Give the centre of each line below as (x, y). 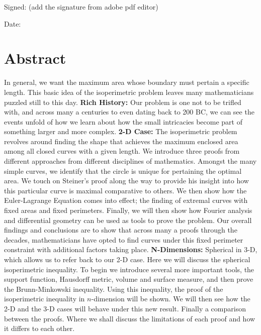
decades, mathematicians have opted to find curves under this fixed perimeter (124, 239)
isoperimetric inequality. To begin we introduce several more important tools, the (129, 269)
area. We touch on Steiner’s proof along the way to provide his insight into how (126, 181)
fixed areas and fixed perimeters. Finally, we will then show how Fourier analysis (128, 210)
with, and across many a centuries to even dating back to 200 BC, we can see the (129, 112)
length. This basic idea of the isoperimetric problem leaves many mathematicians (129, 92)
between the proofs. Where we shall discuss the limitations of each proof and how (130, 318)
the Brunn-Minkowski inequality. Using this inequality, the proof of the (114, 289)
